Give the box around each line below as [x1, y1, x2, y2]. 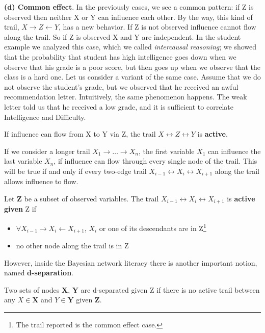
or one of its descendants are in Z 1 [99, 221, 206, 233]
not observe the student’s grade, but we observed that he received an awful [4, 81, 238, 92]
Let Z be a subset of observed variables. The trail [4, 193, 159, 203]
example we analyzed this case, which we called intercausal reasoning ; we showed [4, 41, 257, 52]
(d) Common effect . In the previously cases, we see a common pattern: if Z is [4, 2, 254, 12]
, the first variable [138, 145, 195, 156]
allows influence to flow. [4, 176, 78, 187]
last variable [4, 156, 42, 166]
